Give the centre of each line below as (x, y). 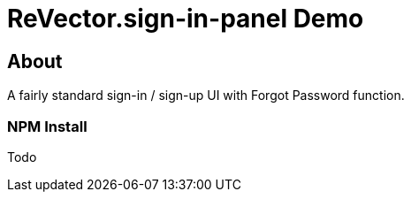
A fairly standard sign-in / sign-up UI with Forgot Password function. (206, 96)
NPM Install (47, 126)
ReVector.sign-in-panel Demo (186, 19)
